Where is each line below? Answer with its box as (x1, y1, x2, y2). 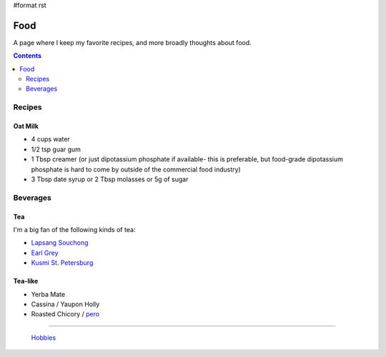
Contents (13, 51, 42, 60)
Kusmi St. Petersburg (31, 258, 94, 267)
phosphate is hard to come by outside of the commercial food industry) (31, 165, 241, 174)
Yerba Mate (31, 290, 66, 298)
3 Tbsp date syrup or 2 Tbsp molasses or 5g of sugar (31, 175, 189, 183)
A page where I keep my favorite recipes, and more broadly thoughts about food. (13, 38, 252, 46)
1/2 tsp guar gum (31, 145, 81, 154)
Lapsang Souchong (31, 238, 89, 247)
